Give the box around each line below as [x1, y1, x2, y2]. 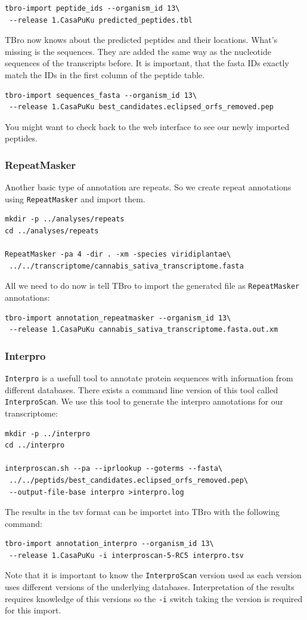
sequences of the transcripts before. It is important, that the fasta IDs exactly [5, 57, 289, 69]
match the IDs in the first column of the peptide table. [5, 68, 205, 81]
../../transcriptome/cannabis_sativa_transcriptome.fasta [9, 261, 244, 270]
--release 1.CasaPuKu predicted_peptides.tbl [9, 16, 193, 24]
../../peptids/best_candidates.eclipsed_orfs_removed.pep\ [9, 476, 249, 485]
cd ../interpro [5, 441, 65, 450]
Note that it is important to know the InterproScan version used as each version [5, 569, 302, 581]
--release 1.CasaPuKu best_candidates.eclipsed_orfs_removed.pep [9, 103, 274, 112]
